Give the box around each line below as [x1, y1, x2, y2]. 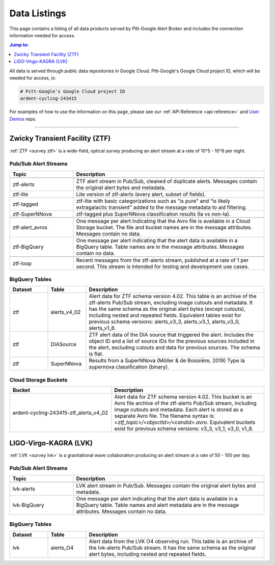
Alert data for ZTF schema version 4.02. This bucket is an [114, 393, 252, 400]
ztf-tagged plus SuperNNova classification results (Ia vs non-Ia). [76, 210, 231, 218]
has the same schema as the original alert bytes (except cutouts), [89, 306, 246, 313]
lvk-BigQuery [12, 501, 44, 508]
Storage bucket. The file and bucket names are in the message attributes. [76, 224, 253, 231]
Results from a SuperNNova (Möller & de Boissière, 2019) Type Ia [89, 357, 245, 364]
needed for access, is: [9, 74, 56, 81]
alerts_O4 [50, 544, 74, 551]
